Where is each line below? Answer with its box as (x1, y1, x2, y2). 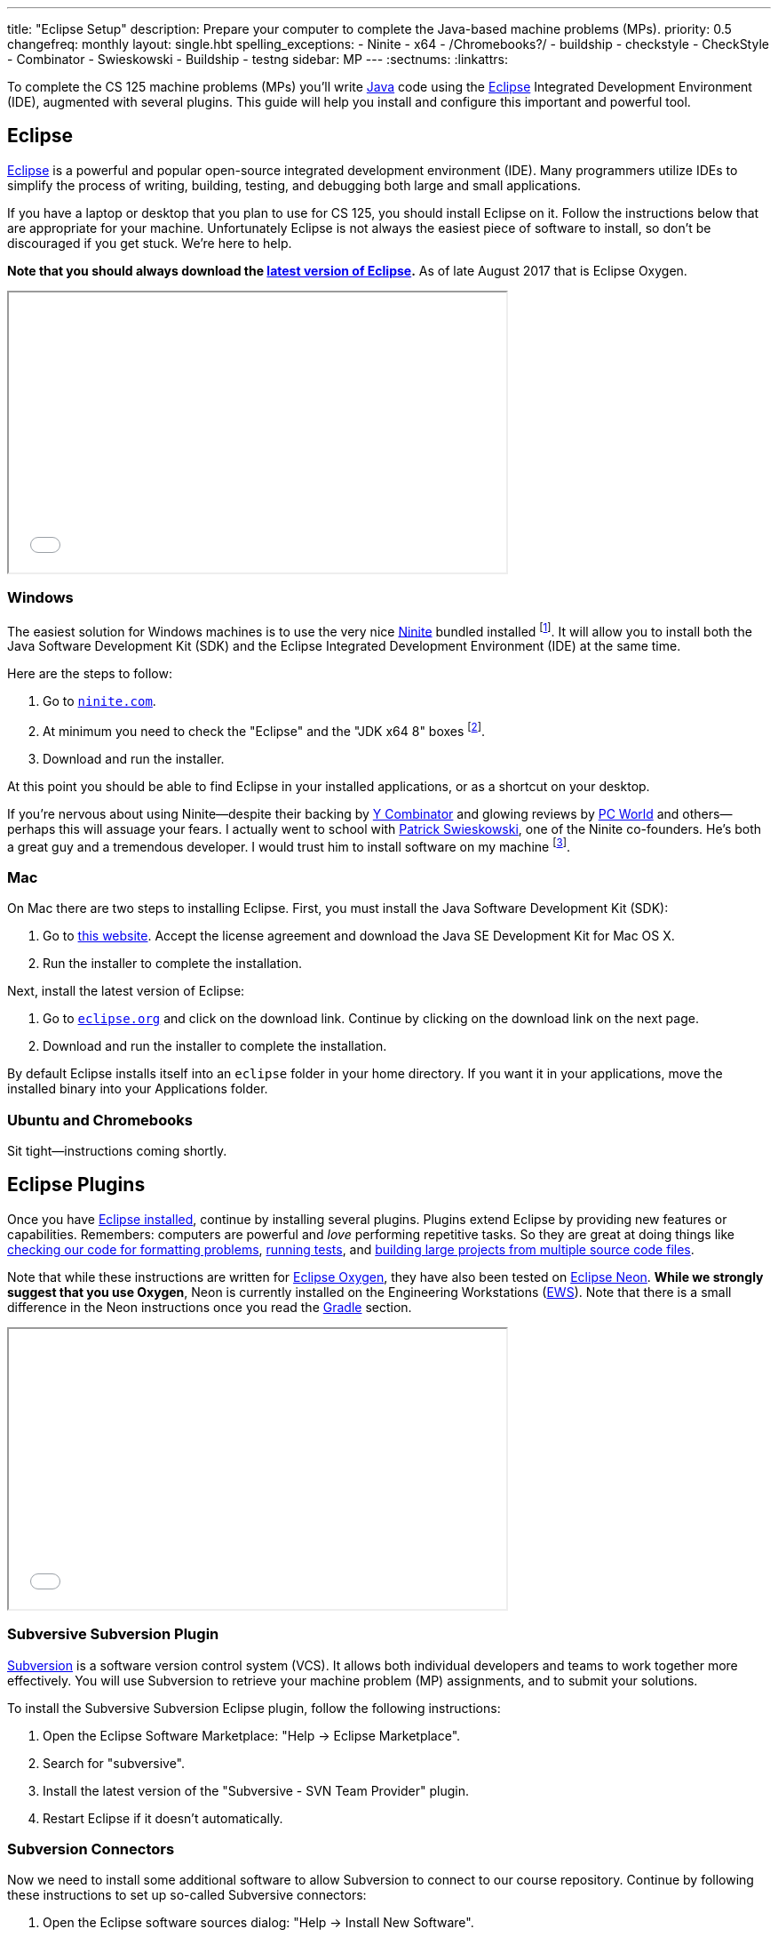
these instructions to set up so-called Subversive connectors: (7, 1887, 367, 1903)
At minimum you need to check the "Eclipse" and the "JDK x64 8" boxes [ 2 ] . (43, 721, 485, 739)
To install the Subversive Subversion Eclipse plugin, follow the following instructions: (7, 1700, 501, 1716)
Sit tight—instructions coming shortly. (7, 1143, 227, 1159)
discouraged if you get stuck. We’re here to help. (7, 235, 292, 251)
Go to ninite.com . (43, 693, 156, 709)
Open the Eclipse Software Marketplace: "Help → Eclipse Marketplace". (43, 1727, 461, 1743)
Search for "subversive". (43, 1755, 186, 1771)
